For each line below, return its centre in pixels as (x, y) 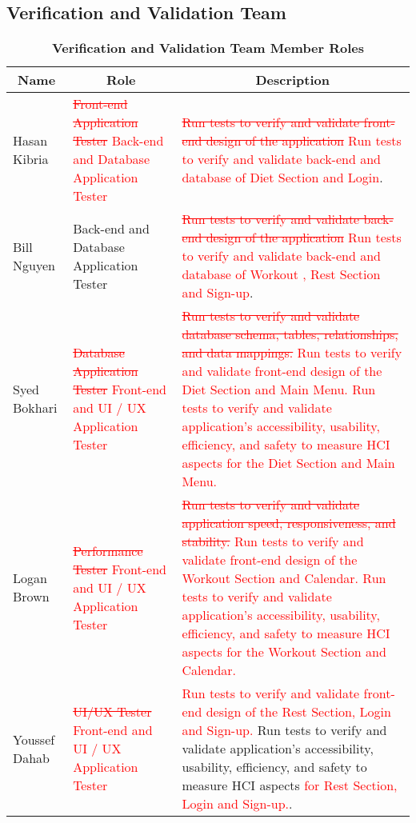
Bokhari (35, 408)
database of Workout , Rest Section (281, 274)
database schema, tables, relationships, (290, 334)
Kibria (31, 159)
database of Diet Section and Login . (282, 178)
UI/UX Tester (112, 712)
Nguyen (34, 265)
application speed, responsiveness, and (289, 523)
